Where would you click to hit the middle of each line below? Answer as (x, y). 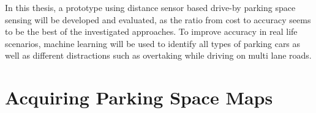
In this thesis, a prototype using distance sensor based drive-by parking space (150, 7)
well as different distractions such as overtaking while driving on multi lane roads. (158, 55)
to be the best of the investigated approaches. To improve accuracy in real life (151, 31)
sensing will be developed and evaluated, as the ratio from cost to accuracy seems (158, 19)
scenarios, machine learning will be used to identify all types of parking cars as (153, 43)
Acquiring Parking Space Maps (139, 97)
